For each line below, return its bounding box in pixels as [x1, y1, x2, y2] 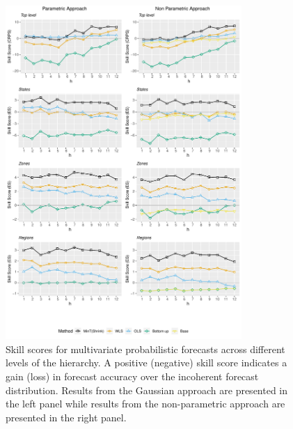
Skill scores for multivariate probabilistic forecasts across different [6, 341, 285, 356]
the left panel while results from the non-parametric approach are [6, 396, 285, 411]
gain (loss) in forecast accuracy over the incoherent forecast [6, 369, 259, 384]
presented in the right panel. [6, 409, 127, 424]
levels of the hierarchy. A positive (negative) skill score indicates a [6, 355, 287, 370]
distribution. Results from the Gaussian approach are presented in [6, 382, 288, 397]
